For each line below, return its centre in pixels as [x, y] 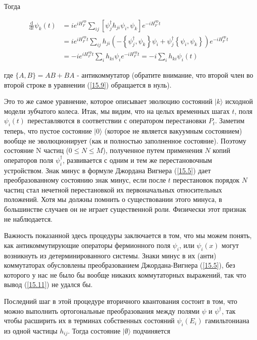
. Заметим [230, 121]
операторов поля [29, 160]
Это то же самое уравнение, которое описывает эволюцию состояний [108, 101]
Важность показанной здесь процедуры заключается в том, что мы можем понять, [128, 235]
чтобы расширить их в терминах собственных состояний [89, 320]
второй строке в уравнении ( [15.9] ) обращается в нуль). [88, 84]
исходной [239, 101]
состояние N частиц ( [36, 150]
